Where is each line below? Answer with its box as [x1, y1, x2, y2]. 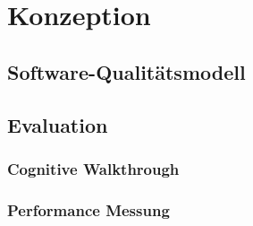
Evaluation [7, 110, 108, 138]
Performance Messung [7, 198, 170, 221]
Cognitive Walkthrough [7, 157, 180, 179]
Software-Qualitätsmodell [7, 57, 246, 85]
